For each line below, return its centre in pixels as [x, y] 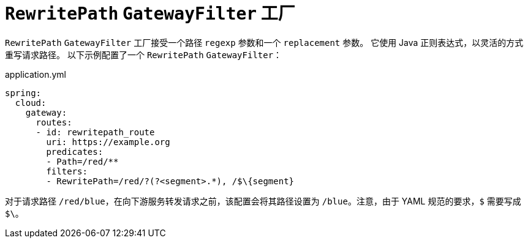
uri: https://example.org [108, 142]
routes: [54, 122]
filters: [67, 171]
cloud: [31, 103]
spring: [23, 93]
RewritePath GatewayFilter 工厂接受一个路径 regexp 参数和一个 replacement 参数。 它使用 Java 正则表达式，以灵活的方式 [264, 42]
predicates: [75, 151]
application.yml [36, 74]
